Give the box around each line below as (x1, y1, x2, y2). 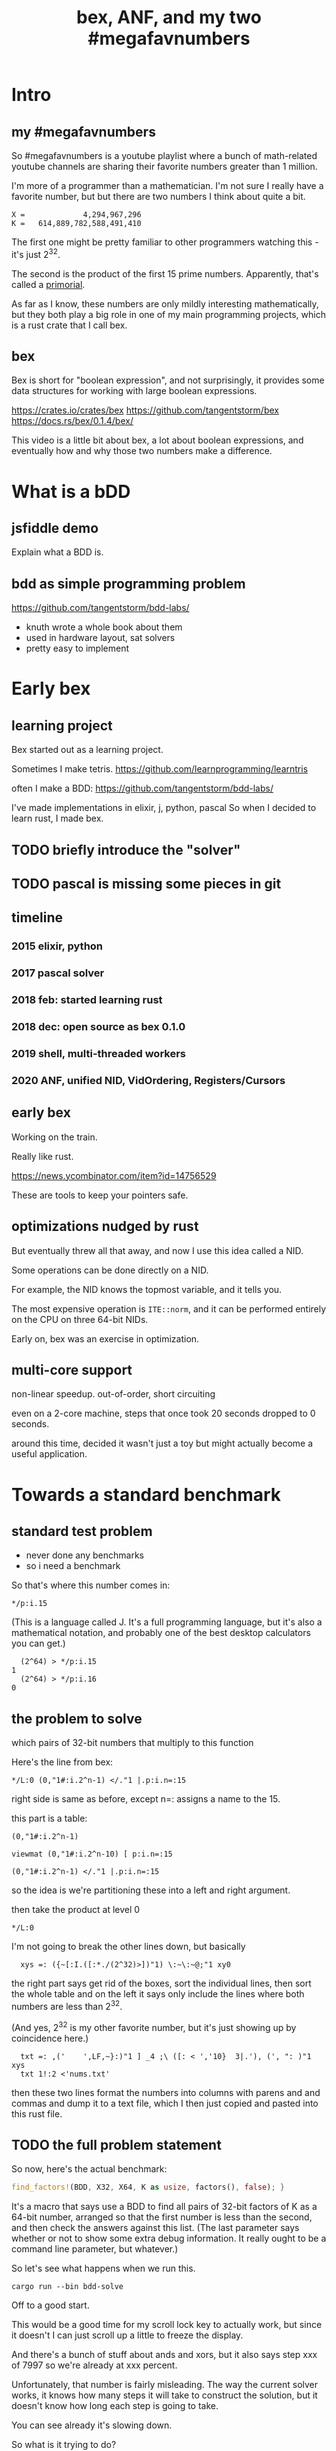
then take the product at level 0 (11, 1904, 141, 1916)
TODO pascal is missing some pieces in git (11, 876, 282, 893)
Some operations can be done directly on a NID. (11, 1264, 209, 1276)
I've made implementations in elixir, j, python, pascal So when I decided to (11, 802, 317, 814)
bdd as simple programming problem (11, 575, 246, 592)
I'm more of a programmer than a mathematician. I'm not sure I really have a (11, 180, 324, 191)
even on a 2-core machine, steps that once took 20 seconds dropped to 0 (11, 1407, 316, 1420)
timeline (11, 909, 64, 926)
